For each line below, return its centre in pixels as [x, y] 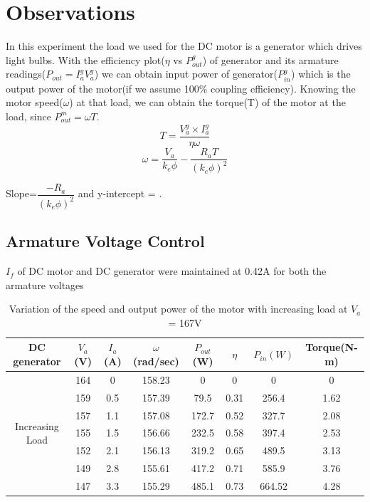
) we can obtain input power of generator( [186, 74]
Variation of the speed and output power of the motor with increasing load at [178, 309]
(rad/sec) [156, 361]
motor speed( [35, 102]
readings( [26, 74]
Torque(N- [332, 347]
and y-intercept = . [120, 193]
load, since [28, 116]
